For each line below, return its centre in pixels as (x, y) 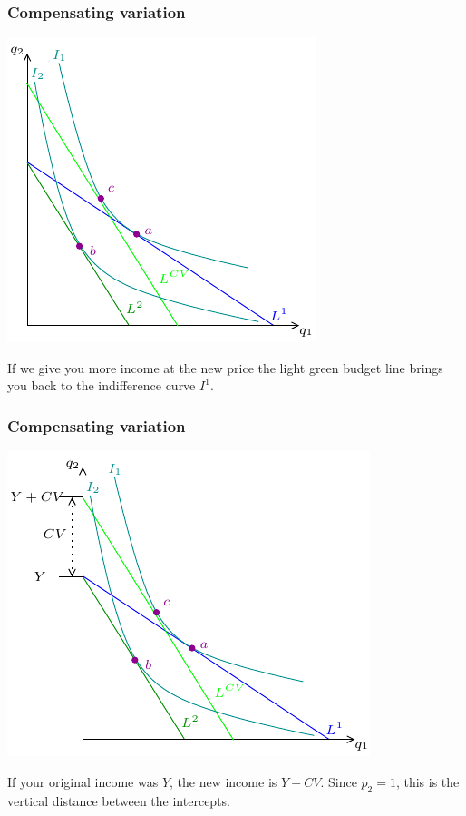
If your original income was (83, 781)
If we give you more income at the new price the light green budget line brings (225, 367)
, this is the (427, 781)
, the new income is (223, 781)
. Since (339, 781)
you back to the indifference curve (102, 385)
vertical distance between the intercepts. (119, 800)
